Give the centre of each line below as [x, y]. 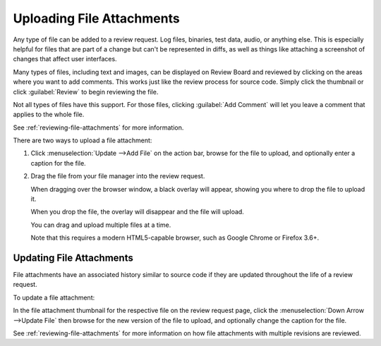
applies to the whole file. [49, 115]
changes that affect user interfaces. [65, 59]
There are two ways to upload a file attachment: [83, 140]
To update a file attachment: [54, 297]
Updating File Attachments [73, 258]
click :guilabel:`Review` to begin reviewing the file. [86, 92]
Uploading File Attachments [96, 18]
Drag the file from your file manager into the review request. [118, 176]
